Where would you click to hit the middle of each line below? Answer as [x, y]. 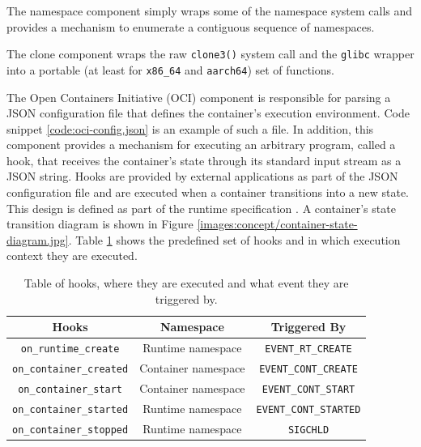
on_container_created [70, 369]
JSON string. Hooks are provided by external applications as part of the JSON [202, 176]
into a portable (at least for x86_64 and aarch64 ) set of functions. [170, 69]
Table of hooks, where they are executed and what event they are [186, 283]
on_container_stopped [70, 430]
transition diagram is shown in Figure [100, 224]
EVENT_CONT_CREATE [308, 369]
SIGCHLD [308, 430]
